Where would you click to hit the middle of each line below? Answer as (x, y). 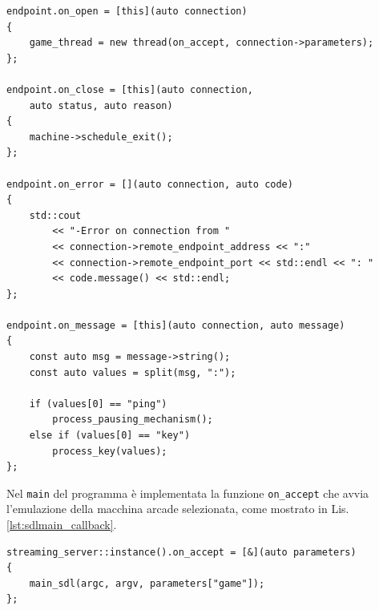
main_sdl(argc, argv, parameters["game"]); (147, 583)
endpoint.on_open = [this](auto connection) (127, 11)
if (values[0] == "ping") (98, 404)
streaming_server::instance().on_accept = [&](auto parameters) (181, 552)
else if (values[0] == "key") (110, 436)
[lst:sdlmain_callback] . (62, 525)
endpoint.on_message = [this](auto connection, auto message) (176, 325)
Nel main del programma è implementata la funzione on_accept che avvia (188, 493)
